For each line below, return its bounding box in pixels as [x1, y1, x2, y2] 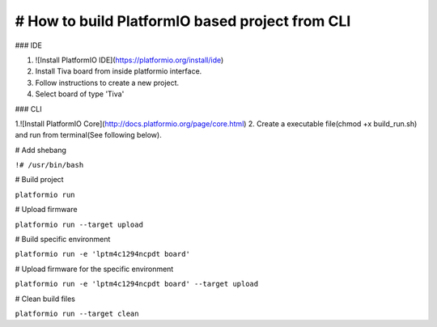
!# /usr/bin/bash [15, 160, 84, 170]
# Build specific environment [15, 235, 111, 244]
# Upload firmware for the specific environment [15, 264, 174, 274]
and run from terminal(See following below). [15, 130, 162, 140]
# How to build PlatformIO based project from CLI [15, 12, 351, 30]
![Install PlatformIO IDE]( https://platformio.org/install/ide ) [35, 55, 224, 65]
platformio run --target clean [15, 308, 139, 318]
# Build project [15, 175, 64, 185]
